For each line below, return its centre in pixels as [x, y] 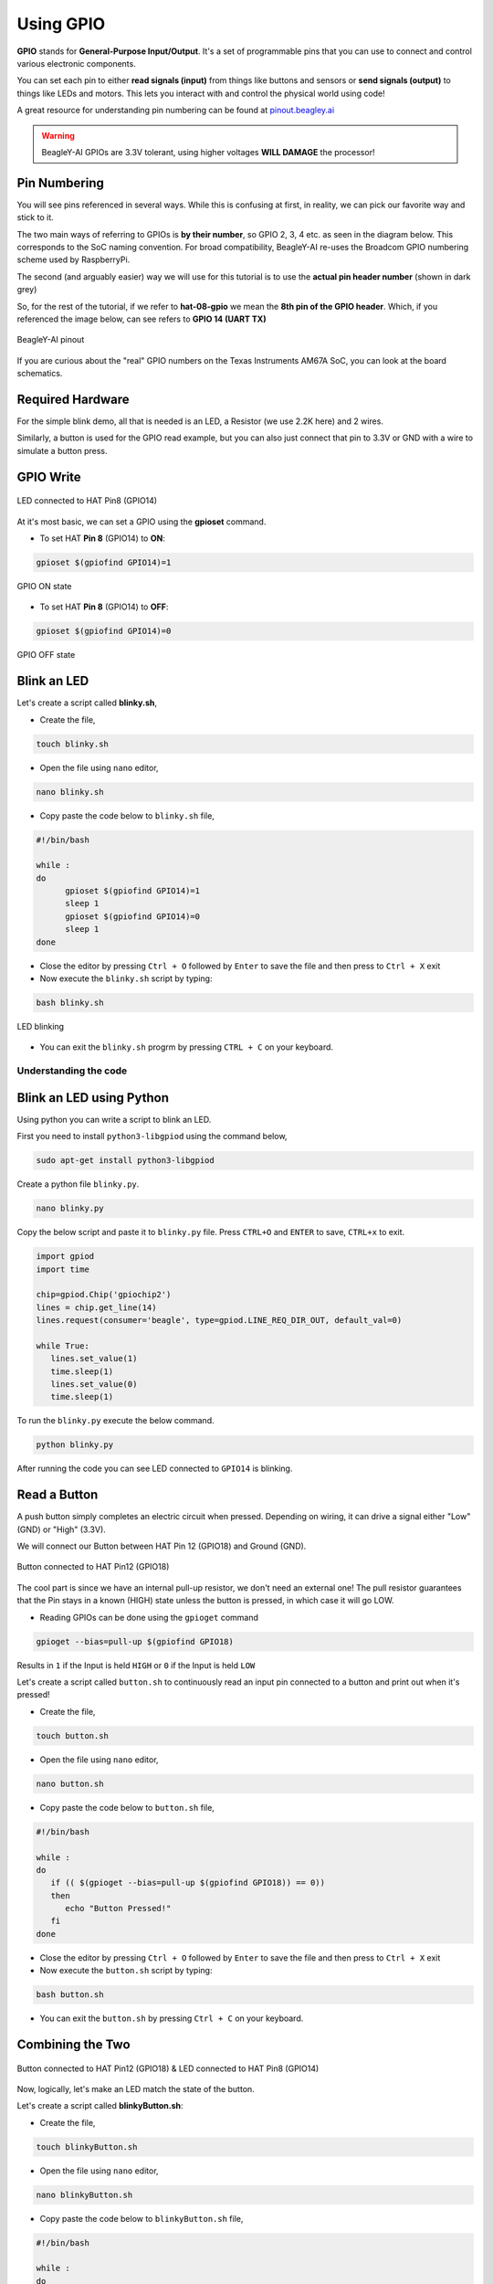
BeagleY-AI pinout [51, 340]
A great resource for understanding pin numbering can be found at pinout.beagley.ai [176, 111]
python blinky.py [75, 1445]
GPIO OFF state [46, 655]
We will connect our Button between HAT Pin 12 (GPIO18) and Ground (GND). [162, 1546]
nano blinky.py [70, 1209]
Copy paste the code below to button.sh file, [127, 1807]
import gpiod [65, 1257]
